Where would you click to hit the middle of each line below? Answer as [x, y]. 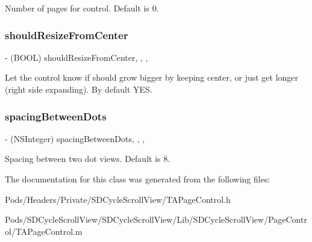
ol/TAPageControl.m [44, 231]
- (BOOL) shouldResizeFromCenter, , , [76, 57]
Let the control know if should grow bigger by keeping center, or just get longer [152, 77]
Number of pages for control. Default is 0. [82, 8]
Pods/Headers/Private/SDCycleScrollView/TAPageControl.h [118, 199]
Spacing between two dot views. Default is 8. [88, 159]
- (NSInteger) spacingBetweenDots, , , [75, 138]
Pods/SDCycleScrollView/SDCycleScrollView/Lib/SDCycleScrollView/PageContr [156, 219]
